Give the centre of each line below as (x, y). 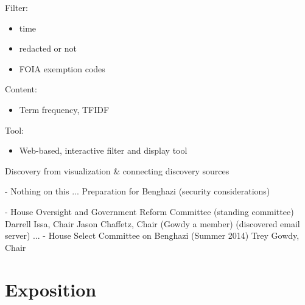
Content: (21, 89)
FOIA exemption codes (62, 68)
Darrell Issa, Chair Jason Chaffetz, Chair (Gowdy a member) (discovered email (152, 223)
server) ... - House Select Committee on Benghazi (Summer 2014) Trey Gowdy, (152, 235)
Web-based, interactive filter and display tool (103, 150)
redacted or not (48, 48)
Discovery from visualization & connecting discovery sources (117, 170)
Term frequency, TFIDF (64, 109)
